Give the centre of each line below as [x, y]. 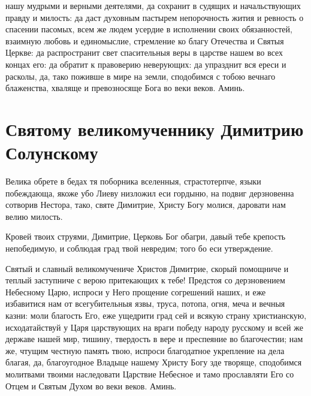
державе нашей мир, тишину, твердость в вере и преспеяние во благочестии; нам [154, 339]
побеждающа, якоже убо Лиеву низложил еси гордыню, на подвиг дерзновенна [150, 193]
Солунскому [52, 152]
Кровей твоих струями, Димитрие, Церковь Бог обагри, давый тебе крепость [146, 236]
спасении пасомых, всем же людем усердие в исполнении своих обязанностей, [149, 29]
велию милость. [34, 216]
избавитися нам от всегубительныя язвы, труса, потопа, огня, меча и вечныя [145, 303]
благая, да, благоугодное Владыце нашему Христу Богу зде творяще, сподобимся [154, 362]
